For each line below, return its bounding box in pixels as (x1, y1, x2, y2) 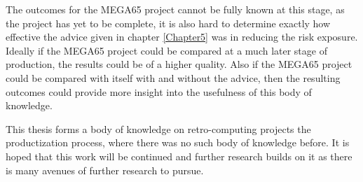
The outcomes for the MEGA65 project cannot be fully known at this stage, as (6, 2, 345, 16)
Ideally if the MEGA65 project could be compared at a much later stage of (6, 43, 327, 57)
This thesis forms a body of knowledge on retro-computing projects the (6, 121, 311, 136)
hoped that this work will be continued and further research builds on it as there (6, 148, 352, 163)
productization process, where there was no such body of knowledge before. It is (6, 135, 350, 150)
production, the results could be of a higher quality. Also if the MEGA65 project (6, 57, 352, 71)
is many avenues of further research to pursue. (6, 162, 204, 177)
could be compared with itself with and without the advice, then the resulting (6, 70, 341, 85)
